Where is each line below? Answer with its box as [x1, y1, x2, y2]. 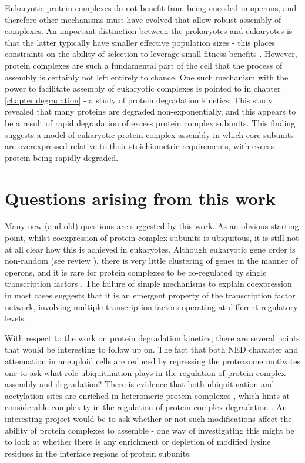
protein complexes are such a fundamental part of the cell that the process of [5, 59, 283, 71]
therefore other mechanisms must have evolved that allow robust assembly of [5, 13, 281, 25]
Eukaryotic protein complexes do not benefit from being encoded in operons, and [5, 2, 297, 14]
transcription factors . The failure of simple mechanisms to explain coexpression [5, 277, 292, 290]
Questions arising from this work [5, 186, 276, 210]
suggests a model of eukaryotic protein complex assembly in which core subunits [5, 128, 294, 140]
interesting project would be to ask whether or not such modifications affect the [5, 412, 292, 424]
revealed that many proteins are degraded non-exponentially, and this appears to [5, 105, 296, 118]
